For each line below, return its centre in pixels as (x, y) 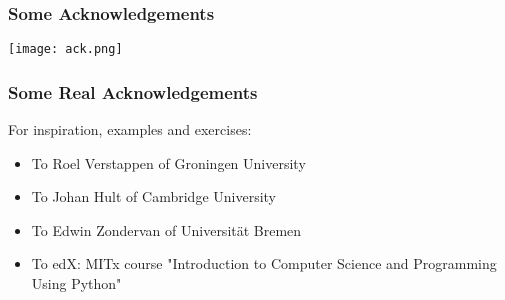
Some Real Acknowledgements (133, 91)
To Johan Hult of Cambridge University (153, 196)
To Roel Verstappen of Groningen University (168, 162)
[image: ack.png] (65, 49)
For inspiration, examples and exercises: (130, 129)
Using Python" (76, 283)
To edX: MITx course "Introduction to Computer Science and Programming (264, 263)
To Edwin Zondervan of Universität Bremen (166, 229)
